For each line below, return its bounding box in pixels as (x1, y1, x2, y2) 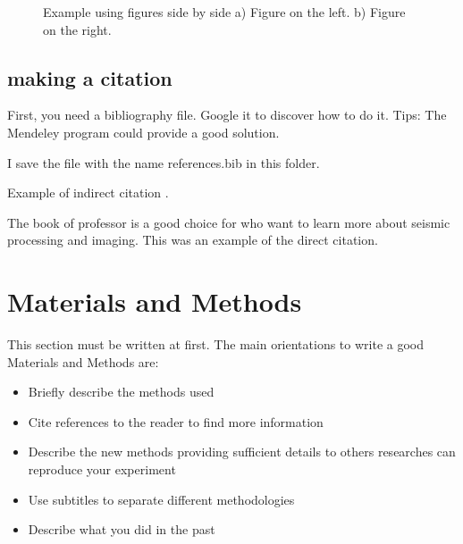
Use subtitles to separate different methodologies (28, 490, 295, 508)
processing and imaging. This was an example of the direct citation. (7, 230, 378, 249)
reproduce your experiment (28, 460, 176, 479)
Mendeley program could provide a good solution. (7, 122, 280, 141)
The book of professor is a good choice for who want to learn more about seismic (7, 213, 450, 231)
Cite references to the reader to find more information (28, 412, 324, 431)
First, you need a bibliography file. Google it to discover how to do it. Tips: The (7, 105, 447, 124)
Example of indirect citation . (7, 183, 169, 202)
